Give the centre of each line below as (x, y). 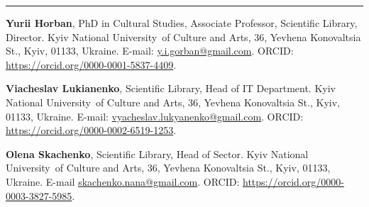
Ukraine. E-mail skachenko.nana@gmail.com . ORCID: (123, 181)
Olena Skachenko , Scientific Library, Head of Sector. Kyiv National (157, 153)
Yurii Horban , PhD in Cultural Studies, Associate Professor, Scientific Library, (182, 23)
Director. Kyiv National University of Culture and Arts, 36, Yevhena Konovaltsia (183, 37)
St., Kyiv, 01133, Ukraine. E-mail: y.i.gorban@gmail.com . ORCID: (150, 51)
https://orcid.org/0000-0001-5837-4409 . (91, 64)
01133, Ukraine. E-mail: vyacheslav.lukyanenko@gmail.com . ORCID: (155, 116)
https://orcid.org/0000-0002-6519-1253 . (91, 130)
